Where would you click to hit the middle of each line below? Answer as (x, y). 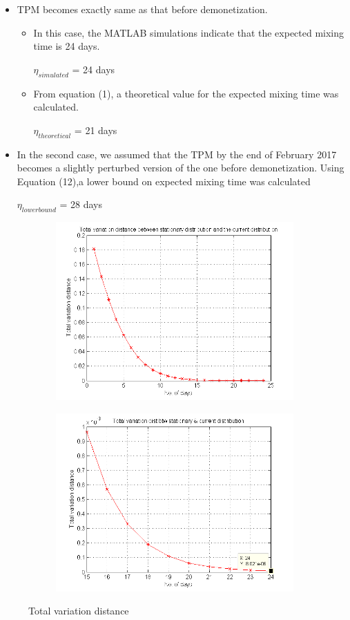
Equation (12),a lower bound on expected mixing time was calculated (164, 181)
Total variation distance (79, 611)
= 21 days (96, 130)
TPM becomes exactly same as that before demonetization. (142, 9)
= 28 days (81, 204)
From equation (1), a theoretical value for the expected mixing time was (186, 93)
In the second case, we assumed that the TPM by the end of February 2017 (177, 154)
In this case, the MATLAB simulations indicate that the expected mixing (189, 32)
